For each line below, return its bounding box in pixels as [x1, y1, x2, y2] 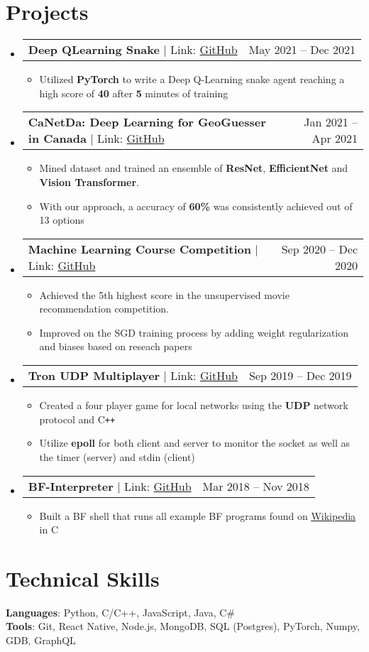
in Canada [28, 130, 87, 147]
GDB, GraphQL [6, 633, 76, 647]
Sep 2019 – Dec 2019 [248, 367, 352, 384]
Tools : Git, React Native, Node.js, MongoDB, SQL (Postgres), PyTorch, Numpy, [6, 619, 360, 634]
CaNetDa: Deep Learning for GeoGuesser [28, 114, 266, 131]
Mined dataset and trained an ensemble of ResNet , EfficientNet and [39, 161, 348, 175]
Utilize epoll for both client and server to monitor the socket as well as [39, 435, 351, 450]
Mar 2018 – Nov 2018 [202, 477, 309, 494]
